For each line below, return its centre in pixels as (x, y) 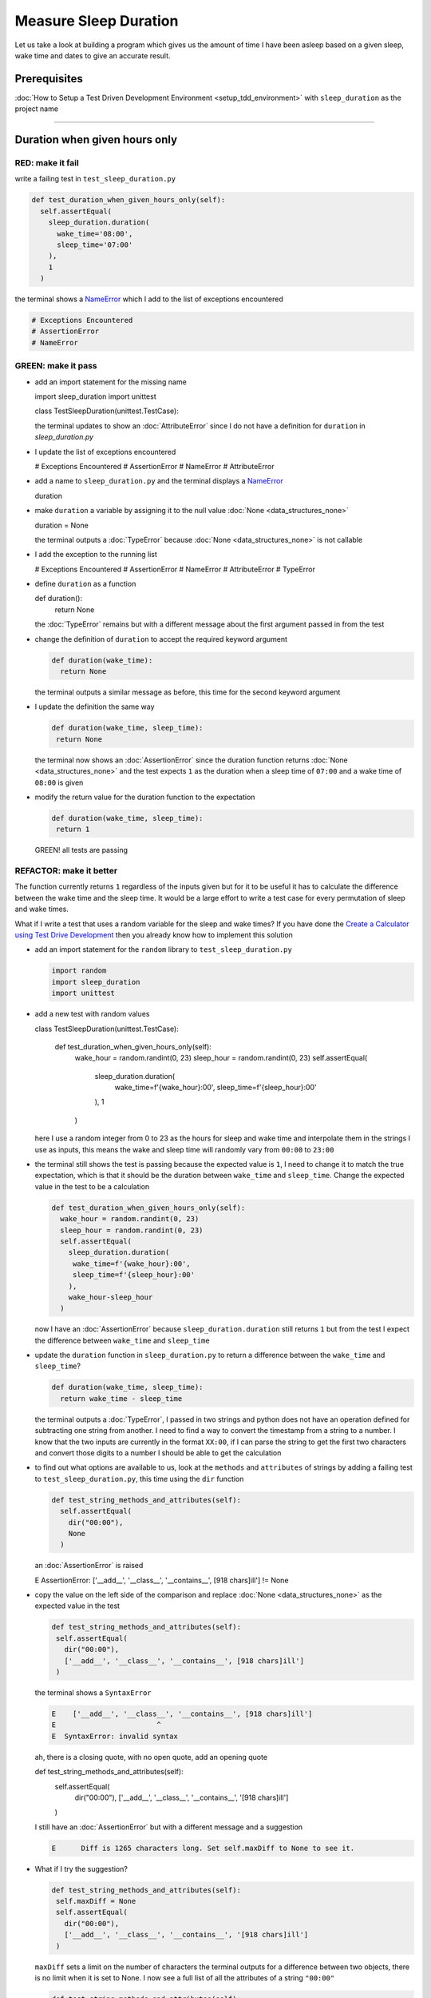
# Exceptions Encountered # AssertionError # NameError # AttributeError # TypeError (175, 569)
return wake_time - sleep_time (121, 1398)
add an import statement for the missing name (111, 382)
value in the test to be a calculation (92, 1186)
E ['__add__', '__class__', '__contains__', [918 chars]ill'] (182, 1713)
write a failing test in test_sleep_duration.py (95, 179)
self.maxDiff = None (96, 1901)
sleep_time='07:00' (95, 245)
